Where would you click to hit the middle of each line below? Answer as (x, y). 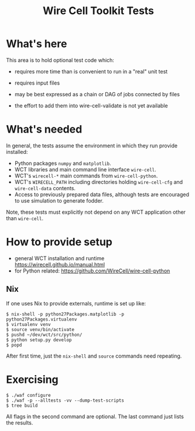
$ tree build (22, 405)
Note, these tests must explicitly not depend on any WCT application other (96, 212)
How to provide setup (59, 242)
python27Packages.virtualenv (42, 319)
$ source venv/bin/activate (40, 329)
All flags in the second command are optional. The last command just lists (95, 416)
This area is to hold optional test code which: (60, 60)
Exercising (32, 379)
